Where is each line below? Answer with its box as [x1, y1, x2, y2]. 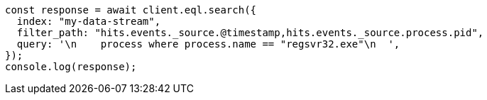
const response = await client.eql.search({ [5, 4, 257, 16]
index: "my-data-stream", [16, 16, 161, 27]
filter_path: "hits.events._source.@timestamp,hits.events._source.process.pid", [16, 27, 484, 38]
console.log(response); [5, 61, 137, 72]
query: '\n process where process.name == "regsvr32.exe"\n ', [16, 38, 400, 50]
